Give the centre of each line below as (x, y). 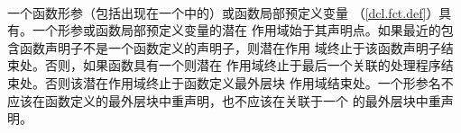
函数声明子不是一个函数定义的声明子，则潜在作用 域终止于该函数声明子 (230, 47)
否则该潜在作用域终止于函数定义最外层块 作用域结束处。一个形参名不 (249, 82)
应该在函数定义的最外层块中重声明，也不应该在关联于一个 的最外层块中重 (224, 100)
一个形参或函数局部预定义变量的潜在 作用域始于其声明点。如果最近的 (236, 30)
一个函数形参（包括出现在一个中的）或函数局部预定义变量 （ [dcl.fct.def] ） (223, 12)
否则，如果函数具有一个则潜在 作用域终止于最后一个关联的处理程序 (243, 65)
